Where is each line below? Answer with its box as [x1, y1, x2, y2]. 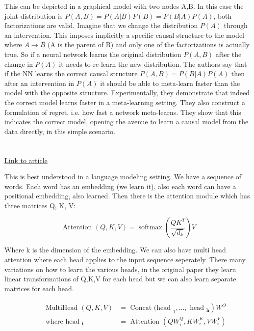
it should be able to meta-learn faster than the [100, 78, 240, 88]
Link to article [4, 155, 48, 165]
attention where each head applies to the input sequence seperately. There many [4, 254, 246, 265]
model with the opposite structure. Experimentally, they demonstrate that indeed [4, 87, 250, 98]
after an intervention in [4, 78, 75, 88]
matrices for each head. [4, 283, 74, 293]
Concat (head [130, 304, 171, 312]
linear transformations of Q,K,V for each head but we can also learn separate [4, 274, 236, 284]
